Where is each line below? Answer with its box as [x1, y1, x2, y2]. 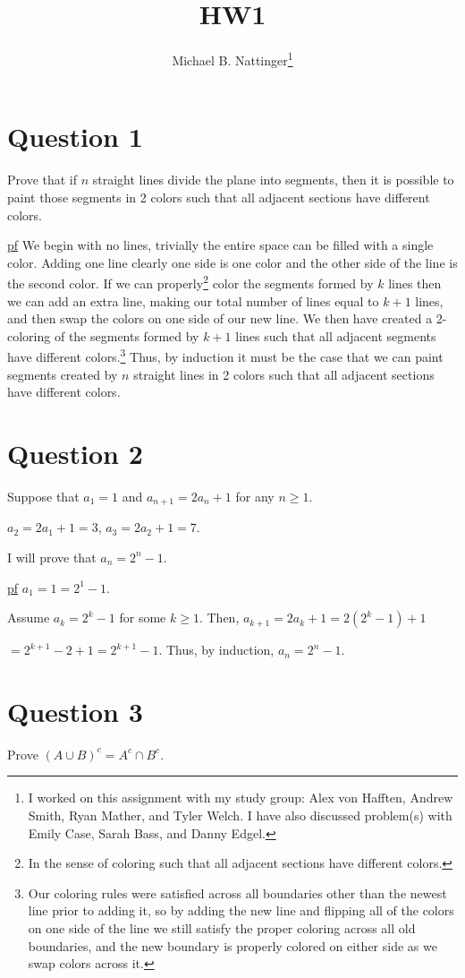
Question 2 [7, 434, 143, 471]
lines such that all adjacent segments [235, 326, 436, 345]
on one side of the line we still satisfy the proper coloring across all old [28, 918, 416, 937]
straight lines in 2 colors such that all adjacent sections [133, 365, 435, 383]
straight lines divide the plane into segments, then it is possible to [92, 170, 454, 189]
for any [235, 486, 275, 505]
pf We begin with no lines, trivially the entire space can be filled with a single [7, 236, 434, 254]
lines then [388, 273, 442, 292]
